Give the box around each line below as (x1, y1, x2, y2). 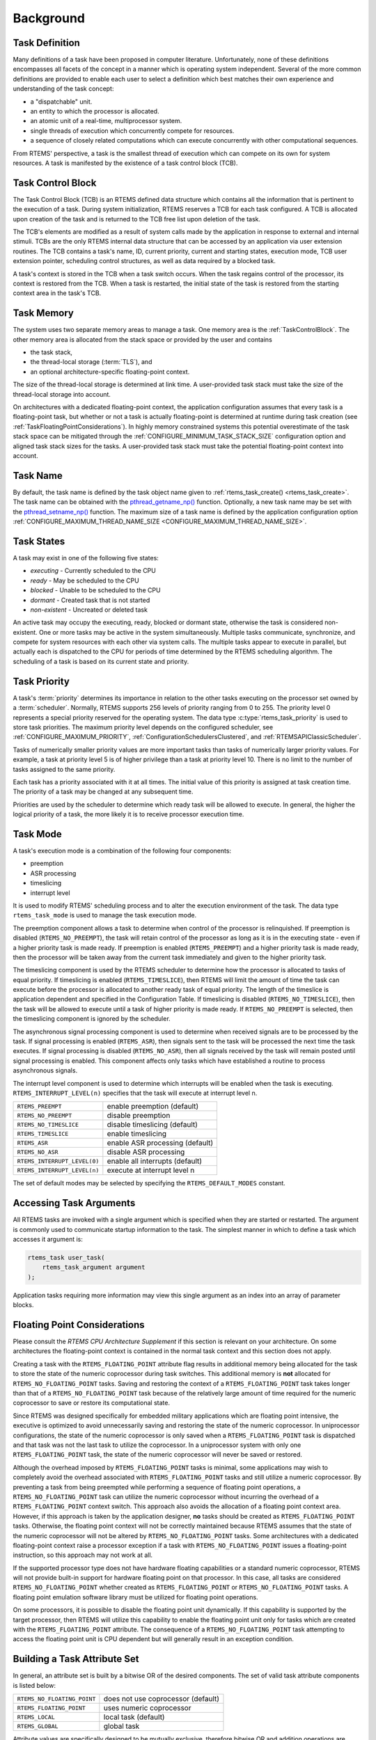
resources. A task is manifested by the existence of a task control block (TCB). (13, 159, 238, 167)
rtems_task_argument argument (42, 1263, 146, 1272)
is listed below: (13, 1681, 56, 1689)
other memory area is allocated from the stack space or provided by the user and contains (13, 335, 273, 344)
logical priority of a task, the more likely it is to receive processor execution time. (13, 810, 244, 818)
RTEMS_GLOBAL (17, 1723, 58, 1730)
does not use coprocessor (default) (103, 1694, 219, 1704)
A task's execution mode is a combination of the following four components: (13, 846, 232, 855)
